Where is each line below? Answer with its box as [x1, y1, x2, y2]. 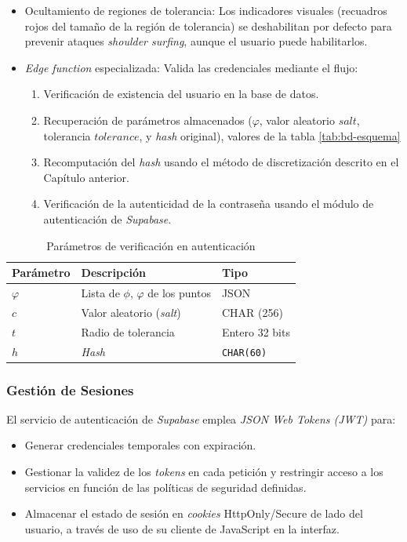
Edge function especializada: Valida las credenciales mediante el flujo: [24, 59, 358, 75]
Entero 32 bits [221, 323, 290, 340]
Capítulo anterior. [43, 169, 129, 185]
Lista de [81, 284, 120, 300]
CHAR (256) [221, 304, 283, 320]
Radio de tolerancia [81, 323, 175, 340]
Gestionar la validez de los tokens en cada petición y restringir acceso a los [24, 464, 383, 480]
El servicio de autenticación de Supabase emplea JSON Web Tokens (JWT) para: [6, 410, 396, 427]
